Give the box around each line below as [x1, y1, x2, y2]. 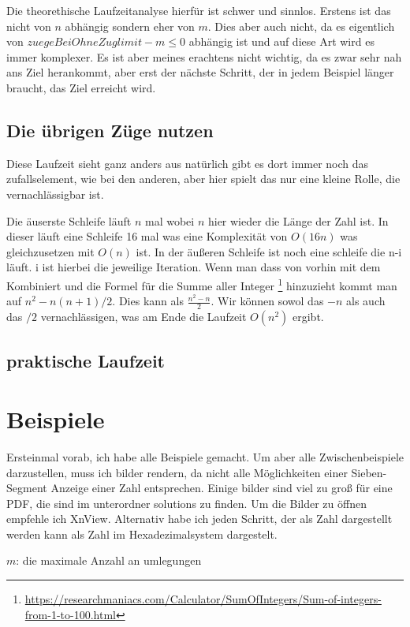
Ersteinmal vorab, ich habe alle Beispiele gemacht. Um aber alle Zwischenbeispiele [6, 448, 404, 465]
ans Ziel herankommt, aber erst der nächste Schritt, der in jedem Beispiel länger [6, 64, 394, 80]
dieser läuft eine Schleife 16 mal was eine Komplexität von [6, 228, 288, 244]
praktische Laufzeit [6, 349, 166, 373]
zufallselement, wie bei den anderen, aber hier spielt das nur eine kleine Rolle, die [6, 170, 401, 187]
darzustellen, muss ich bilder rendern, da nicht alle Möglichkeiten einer [6, 464, 348, 480]
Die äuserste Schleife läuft [6, 212, 132, 229]
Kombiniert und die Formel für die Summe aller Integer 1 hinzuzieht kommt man [6, 274, 397, 293]
